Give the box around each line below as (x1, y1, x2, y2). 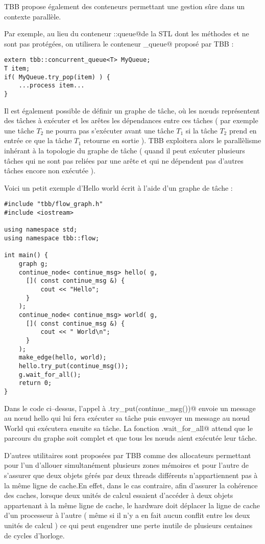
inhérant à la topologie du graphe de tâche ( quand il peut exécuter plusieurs (4, 145, 245, 156)
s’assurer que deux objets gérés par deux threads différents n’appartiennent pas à (4, 470, 258, 481)
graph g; (18, 260, 48, 267)
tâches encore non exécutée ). (4, 165, 95, 176)
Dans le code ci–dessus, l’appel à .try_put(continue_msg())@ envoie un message (4, 402, 256, 413)
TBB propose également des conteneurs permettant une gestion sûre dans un (4, 1, 245, 11)
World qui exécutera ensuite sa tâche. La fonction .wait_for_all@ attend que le (4, 422, 253, 433)
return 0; (18, 379, 52, 387)
